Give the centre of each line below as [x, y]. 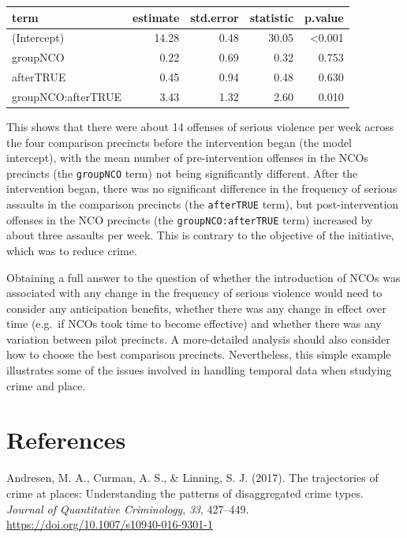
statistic [272, 17]
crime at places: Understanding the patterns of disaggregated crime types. [185, 493]
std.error [215, 17]
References [66, 440]
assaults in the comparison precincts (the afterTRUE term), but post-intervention [203, 204]
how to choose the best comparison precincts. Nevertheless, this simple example [199, 354]
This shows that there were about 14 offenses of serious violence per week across [200, 126]
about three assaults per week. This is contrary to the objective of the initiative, [200, 235]
